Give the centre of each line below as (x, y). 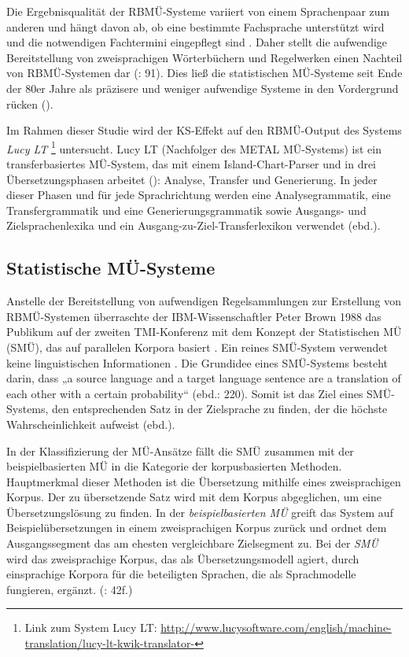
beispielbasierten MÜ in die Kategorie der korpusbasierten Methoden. (174, 466)
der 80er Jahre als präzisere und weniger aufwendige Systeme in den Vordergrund (203, 88)
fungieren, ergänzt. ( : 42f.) (70, 589)
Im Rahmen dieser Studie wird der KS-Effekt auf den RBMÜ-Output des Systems (204, 130)
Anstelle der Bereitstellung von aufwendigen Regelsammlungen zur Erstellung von (204, 301)
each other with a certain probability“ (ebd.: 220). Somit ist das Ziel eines (185, 393)
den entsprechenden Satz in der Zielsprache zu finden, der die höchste (220, 409)
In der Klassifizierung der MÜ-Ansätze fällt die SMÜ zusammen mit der (180, 450)
